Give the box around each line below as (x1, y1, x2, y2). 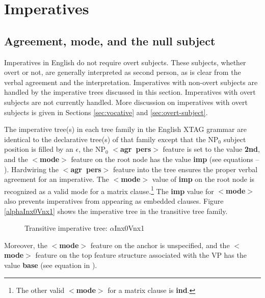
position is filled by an (4, 144, 73, 154)
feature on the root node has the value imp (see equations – (71, 153, 259, 164)
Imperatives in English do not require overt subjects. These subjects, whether (4, 57, 246, 67)
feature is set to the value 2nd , (163, 144, 260, 154)
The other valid (16, 284, 65, 295)
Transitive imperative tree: (24, 223, 108, 233)
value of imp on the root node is (152, 174, 255, 184)
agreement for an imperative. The (4, 174, 109, 184)
